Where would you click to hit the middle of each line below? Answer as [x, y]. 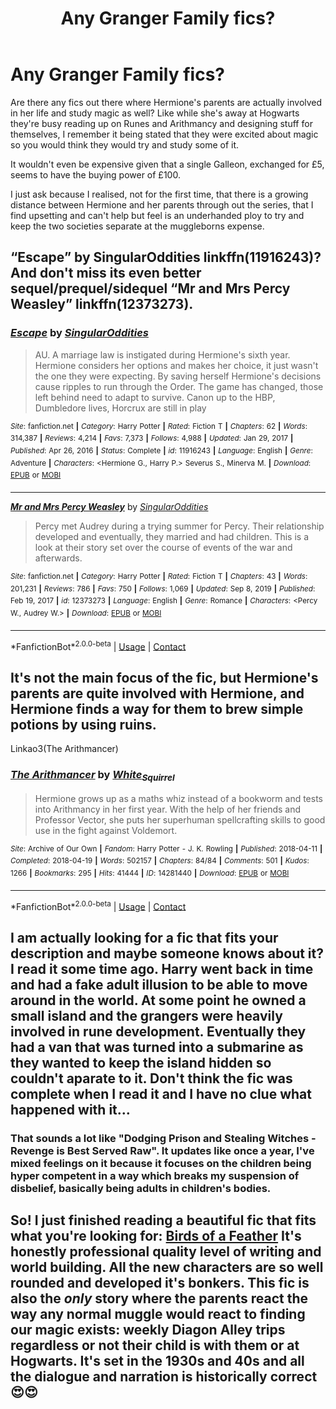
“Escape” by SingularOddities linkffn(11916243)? [166, 257]
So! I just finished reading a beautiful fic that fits [163, 1220]
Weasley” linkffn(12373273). [102, 304]
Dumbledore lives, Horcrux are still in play [120, 408]
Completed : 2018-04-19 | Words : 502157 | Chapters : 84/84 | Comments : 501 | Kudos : [160, 861]
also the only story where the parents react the [159, 1298]
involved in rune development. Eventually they [158, 1031]
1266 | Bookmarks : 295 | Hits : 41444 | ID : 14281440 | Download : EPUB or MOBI [150, 873]
